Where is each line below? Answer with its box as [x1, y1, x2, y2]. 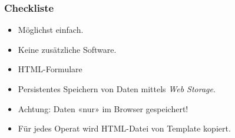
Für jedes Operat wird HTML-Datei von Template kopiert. [18, 122, 231, 134]
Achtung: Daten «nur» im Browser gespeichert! [18, 102, 188, 115]
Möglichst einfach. [18, 23, 84, 36]
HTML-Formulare [18, 63, 82, 75]
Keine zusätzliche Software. [18, 43, 117, 55]
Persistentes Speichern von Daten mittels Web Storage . [18, 83, 216, 95]
